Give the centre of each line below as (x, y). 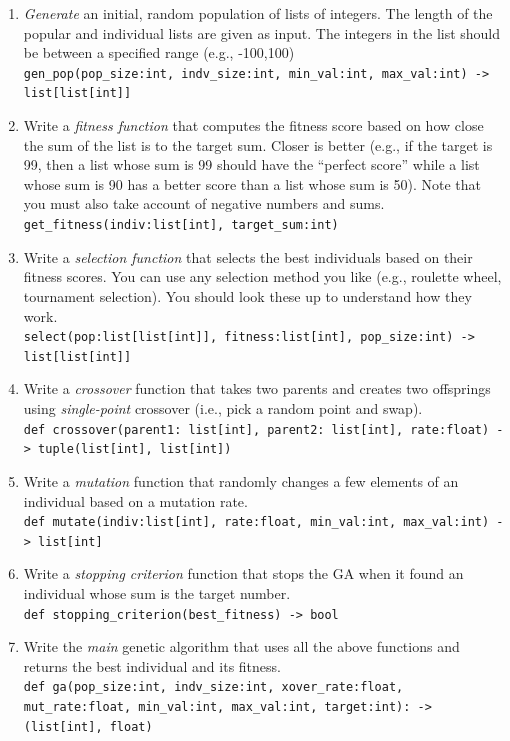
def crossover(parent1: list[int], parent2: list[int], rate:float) (256, 429)
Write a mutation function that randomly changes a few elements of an (241, 480)
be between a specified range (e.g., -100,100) (159, 52)
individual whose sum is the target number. (157, 593)
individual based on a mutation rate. (135, 500)
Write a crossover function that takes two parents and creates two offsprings (257, 388)
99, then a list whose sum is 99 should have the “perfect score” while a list (251, 164)
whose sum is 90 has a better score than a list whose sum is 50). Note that (252, 183)
